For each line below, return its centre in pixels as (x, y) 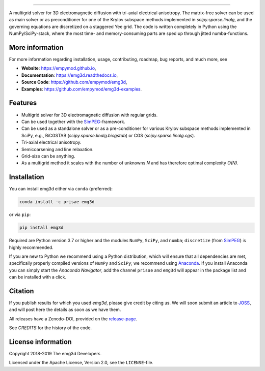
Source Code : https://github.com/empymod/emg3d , (74, 82)
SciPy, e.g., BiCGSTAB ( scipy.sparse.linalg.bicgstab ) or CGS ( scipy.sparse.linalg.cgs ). (108, 135)
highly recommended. (31, 247)
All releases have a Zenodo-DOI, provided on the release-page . (73, 319)
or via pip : (20, 215)
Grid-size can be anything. (48, 156)
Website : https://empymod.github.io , (59, 68)
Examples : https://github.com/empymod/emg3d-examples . (81, 89)
